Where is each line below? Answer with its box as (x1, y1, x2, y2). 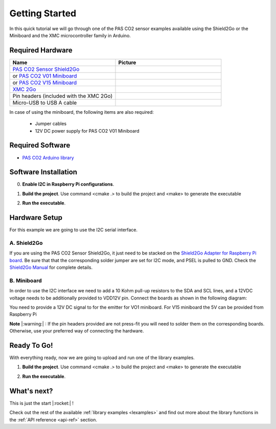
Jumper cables (35, 120, 66, 127)
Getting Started (9, 8, 77, 19)
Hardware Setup (9, 213, 62, 222)
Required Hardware (9, 46, 73, 55)
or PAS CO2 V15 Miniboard (12, 79, 77, 86)
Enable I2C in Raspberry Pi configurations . (22, 181, 114, 187)
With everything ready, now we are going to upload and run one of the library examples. (9, 355, 195, 361)
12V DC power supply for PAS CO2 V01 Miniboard (35, 128, 140, 134)
